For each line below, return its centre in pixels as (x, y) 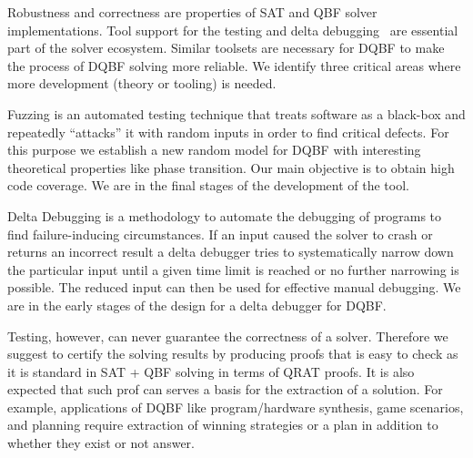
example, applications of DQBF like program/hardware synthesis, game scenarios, (236, 407)
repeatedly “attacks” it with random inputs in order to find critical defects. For (228, 132)
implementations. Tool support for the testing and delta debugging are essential (233, 30)
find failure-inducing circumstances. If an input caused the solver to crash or (220, 234)
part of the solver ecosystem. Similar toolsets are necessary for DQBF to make (226, 48)
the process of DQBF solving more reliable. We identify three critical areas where (234, 65)
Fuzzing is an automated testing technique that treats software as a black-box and (236, 113)
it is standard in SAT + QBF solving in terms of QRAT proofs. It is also (211, 371)
